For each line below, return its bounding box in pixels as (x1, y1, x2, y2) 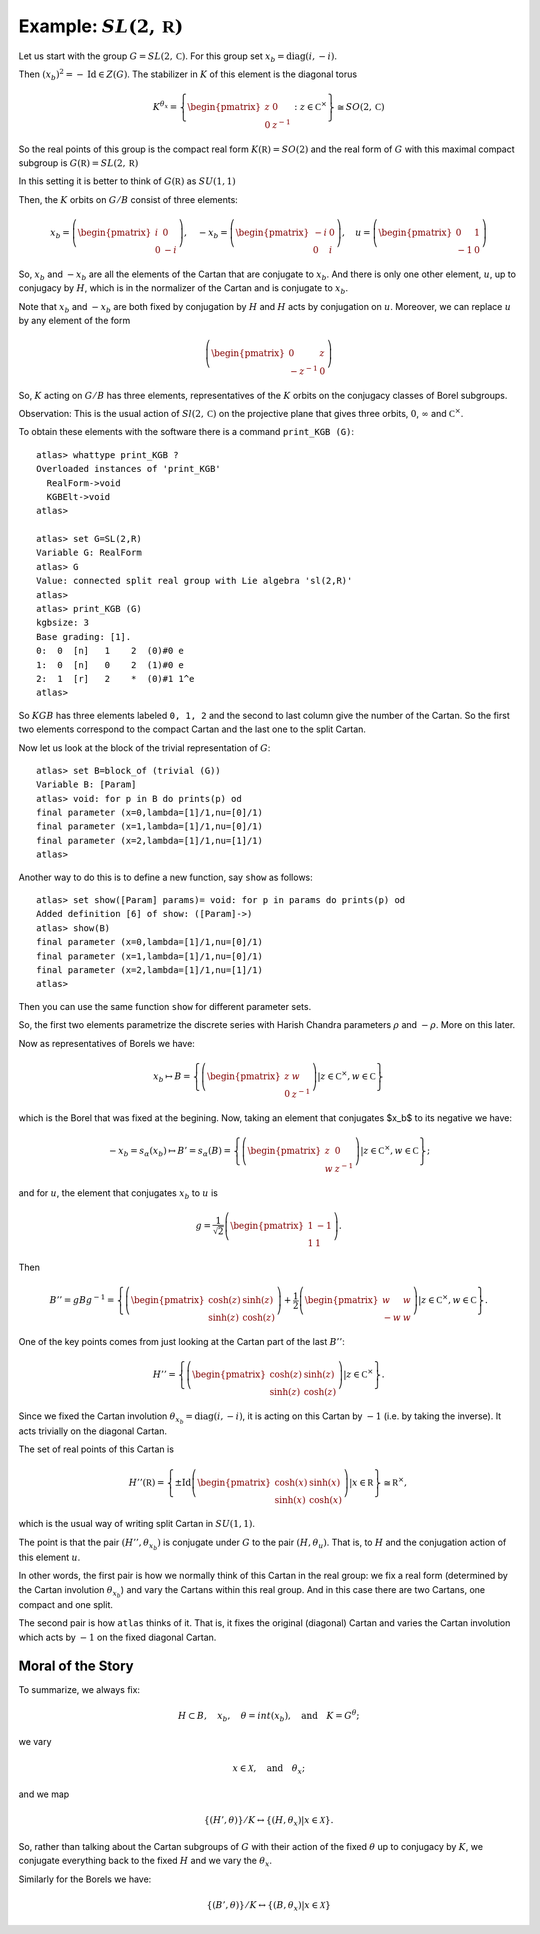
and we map (18, 1788, 70, 1800)
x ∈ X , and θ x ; (232, 1762, 305, 1776)
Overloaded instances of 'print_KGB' (36, 463, 222, 475)
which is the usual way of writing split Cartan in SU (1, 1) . (18, 1518, 255, 1530)
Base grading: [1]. (36, 631, 132, 642)
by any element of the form (18, 314, 131, 326)
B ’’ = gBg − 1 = (49, 1293, 115, 1306)
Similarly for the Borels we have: (18, 1873, 152, 1885)
